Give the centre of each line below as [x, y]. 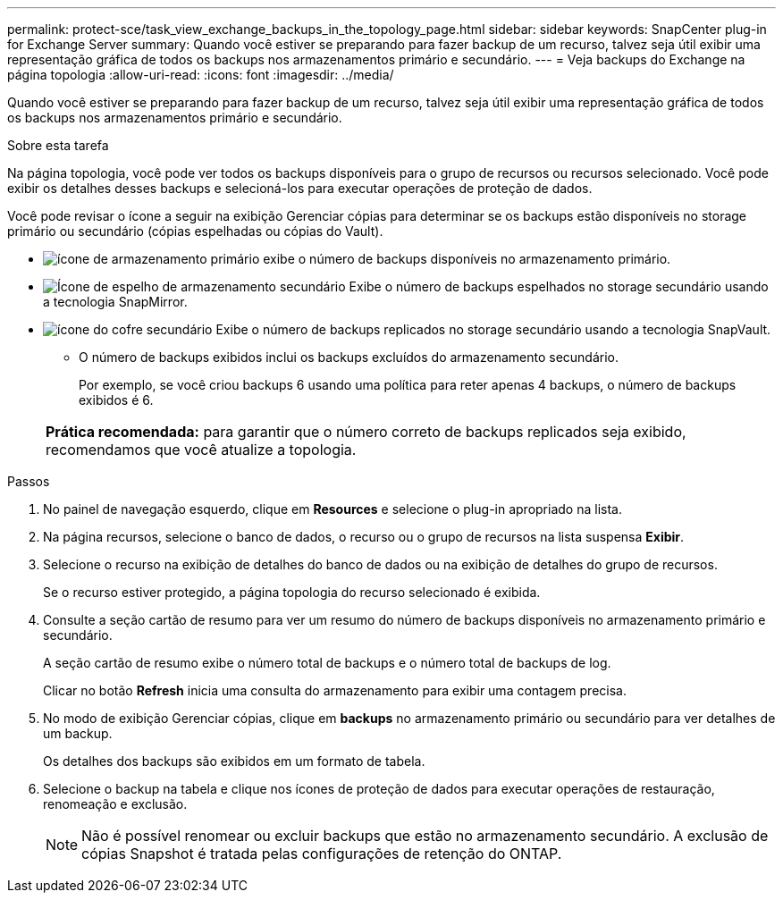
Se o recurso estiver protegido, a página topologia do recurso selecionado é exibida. [292, 592]
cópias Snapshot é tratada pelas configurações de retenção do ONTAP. [322, 854]
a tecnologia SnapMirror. [115, 302]
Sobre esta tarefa [58, 145]
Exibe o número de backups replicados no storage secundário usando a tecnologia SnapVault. [493, 329]
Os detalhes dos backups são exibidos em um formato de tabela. [234, 761]
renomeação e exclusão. [115, 804]
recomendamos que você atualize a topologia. [201, 450]
